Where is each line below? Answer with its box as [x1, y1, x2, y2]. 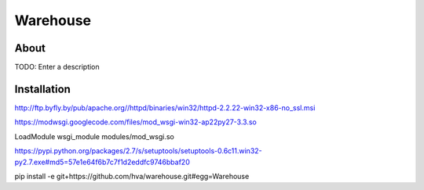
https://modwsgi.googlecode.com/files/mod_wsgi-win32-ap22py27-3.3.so [14, 117, 257, 127]
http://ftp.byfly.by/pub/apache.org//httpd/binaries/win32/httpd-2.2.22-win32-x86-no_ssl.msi [14, 102, 316, 113]
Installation [14, 82, 71, 95]
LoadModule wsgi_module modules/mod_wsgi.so [14, 131, 174, 141]
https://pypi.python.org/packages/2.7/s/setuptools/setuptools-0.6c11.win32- [14, 146, 262, 156]
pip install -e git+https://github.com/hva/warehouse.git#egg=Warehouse [14, 171, 250, 181]
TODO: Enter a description [14, 63, 100, 72]
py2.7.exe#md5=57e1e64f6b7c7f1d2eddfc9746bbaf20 [14, 157, 190, 167]
